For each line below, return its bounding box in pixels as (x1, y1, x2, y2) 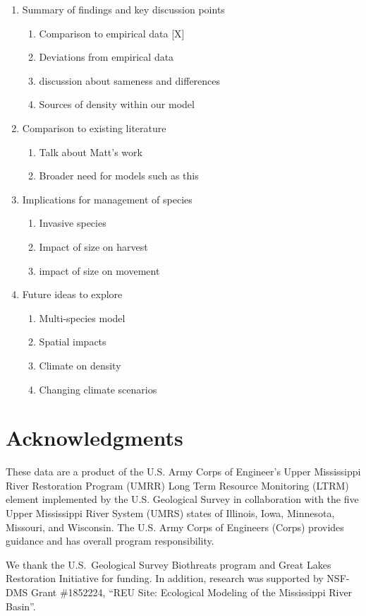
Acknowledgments (6, 423, 183, 452)
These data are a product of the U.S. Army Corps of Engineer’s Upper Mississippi (6, 464, 361, 479)
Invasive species (39, 215, 106, 230)
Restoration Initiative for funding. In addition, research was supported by (6, 571, 324, 586)
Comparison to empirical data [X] (39, 25, 185, 40)
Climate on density (39, 357, 121, 372)
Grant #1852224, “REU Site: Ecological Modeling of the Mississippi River (30, 584, 353, 599)
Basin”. (6, 598, 36, 613)
